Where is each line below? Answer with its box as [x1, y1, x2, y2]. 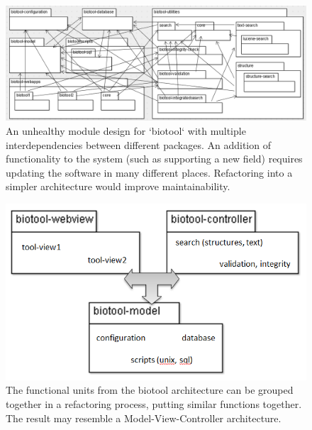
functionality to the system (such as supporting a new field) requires [6, 151, 303, 166]
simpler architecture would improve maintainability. [6, 179, 230, 194]
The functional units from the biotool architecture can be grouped [6, 382, 294, 397]
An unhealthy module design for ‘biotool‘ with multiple [6, 123, 246, 138]
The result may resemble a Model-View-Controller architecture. [6, 410, 282, 425]
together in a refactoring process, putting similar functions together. [6, 397, 302, 412]
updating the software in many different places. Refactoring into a [6, 165, 293, 180]
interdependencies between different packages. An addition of [6, 137, 271, 152]
